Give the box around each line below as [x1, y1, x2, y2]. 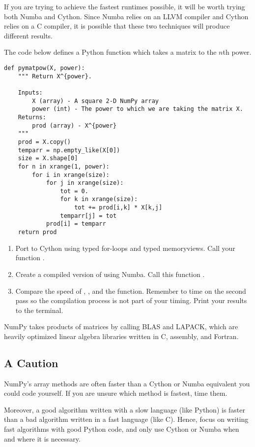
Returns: [18, 113, 46, 121]
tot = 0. [60, 187, 88, 195]
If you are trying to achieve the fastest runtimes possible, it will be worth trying [4, 1, 245, 11]
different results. [4, 30, 53, 40]
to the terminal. [15, 305, 63, 315]
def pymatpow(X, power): [4, 64, 85, 71]
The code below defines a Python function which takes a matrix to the [4, 47, 217, 57]
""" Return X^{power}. [18, 72, 92, 80]
